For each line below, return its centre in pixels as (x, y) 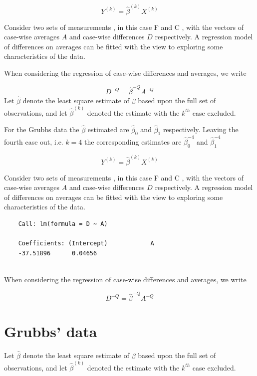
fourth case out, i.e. (34, 142)
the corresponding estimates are (133, 142)
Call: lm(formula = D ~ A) (63, 224)
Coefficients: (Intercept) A (86, 244)
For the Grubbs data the (42, 129)
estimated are (108, 129)
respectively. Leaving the (201, 129)
